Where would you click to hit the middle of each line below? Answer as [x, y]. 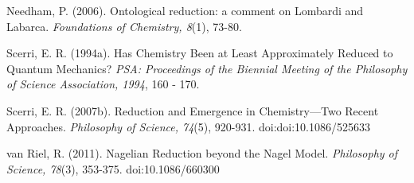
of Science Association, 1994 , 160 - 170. [103, 84]
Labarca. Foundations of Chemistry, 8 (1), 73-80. [124, 26]
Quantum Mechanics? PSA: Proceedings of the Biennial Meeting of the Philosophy [207, 68]
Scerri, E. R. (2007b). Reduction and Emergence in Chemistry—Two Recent [193, 110]
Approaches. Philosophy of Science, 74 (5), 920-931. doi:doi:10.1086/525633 [189, 126]
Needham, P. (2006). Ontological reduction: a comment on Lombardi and [185, 10]
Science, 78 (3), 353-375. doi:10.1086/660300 [113, 168]
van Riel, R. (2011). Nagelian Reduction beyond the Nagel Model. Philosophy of [202, 153]
